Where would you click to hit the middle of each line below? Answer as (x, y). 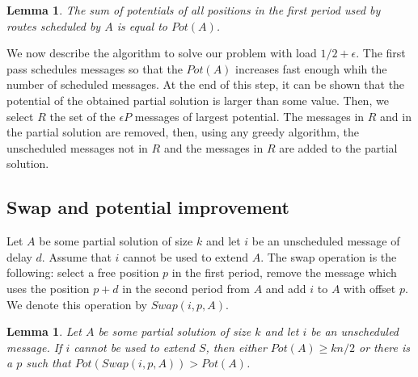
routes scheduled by (54, 25)
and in (396, 116)
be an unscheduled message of (326, 241)
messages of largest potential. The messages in (249, 116)
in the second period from (186, 288)
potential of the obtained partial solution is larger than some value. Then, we (198, 100)
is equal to (142, 25)
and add (286, 288)
